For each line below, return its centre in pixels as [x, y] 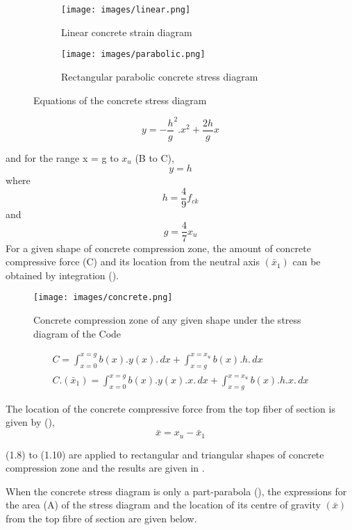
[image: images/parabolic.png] [133, 55]
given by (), [30, 422]
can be [307, 262]
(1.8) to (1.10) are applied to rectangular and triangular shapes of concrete [165, 454]
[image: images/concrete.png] [103, 298]
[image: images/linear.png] [126, 10]
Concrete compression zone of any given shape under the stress [167, 320]
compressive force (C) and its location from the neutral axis [133, 262]
